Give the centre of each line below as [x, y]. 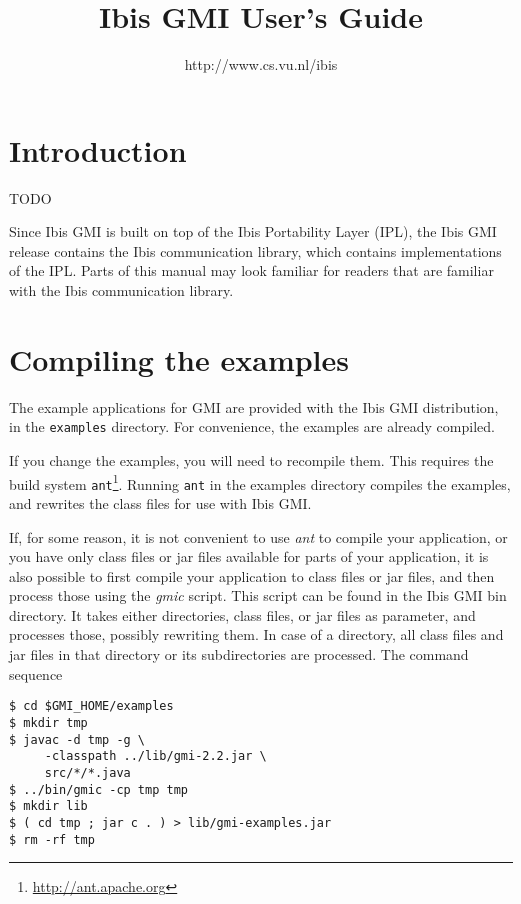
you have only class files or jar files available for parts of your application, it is [249, 556]
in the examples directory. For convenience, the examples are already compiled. [252, 426]
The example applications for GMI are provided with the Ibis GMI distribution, [254, 406]
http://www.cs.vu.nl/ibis [261, 64]
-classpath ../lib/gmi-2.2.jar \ [155, 756]
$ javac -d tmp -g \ [77, 739]
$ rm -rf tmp [52, 839]
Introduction [98, 149]
